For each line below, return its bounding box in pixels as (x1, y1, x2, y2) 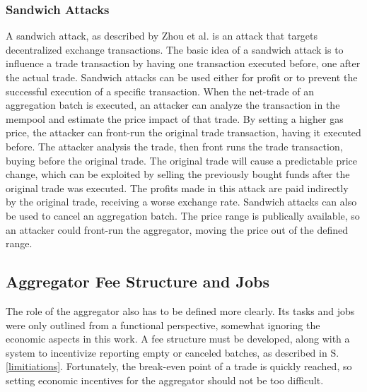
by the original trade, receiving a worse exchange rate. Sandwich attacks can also (6, 194, 357, 209)
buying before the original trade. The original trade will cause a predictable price (6, 153, 357, 167)
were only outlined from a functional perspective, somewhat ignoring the (6, 317, 320, 332)
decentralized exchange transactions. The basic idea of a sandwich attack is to (6, 42, 344, 57)
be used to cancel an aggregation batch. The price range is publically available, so (6, 208, 360, 222)
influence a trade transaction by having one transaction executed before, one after (6, 56, 361, 71)
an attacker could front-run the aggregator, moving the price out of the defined (6, 222, 349, 237)
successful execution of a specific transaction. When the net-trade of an (6, 83, 315, 98)
